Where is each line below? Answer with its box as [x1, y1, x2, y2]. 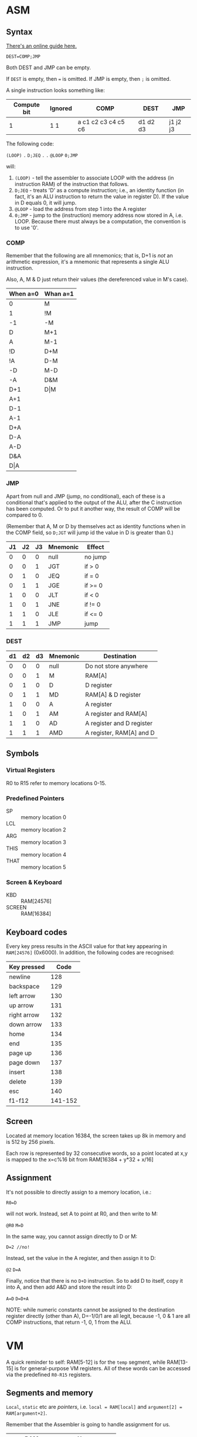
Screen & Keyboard [6, 878, 63, 886]
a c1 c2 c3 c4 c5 [77, 118, 125, 126]
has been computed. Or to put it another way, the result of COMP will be [6, 505, 181, 512]
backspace [9, 982, 40, 990]
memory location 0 [21, 813, 66, 821]
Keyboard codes [6, 927, 67, 937]
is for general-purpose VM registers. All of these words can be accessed [14, 1364, 191, 1372]
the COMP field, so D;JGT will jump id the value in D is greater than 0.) [6, 529, 174, 536]
